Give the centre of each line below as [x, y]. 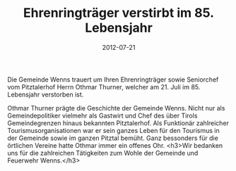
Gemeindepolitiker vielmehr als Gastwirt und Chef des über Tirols [102, 115]
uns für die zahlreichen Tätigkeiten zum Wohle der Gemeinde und [103, 153]
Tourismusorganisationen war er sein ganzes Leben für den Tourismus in [114, 130]
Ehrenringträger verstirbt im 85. [119, 13]
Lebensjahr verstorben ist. [46, 94]
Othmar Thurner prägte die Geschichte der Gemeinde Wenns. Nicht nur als [116, 108]
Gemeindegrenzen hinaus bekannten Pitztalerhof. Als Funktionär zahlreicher [118, 123]
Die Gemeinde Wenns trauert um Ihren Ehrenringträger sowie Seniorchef [113, 80]
